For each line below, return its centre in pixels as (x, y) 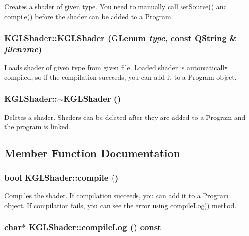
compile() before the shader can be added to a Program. (89, 16)
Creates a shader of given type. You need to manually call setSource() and (116, 6)
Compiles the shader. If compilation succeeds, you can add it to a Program (117, 195)
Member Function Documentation (92, 153)
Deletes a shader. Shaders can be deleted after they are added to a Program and (125, 117)
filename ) (23, 49)
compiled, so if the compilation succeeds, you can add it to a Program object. (121, 77)
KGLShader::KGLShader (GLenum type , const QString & (121, 38)
